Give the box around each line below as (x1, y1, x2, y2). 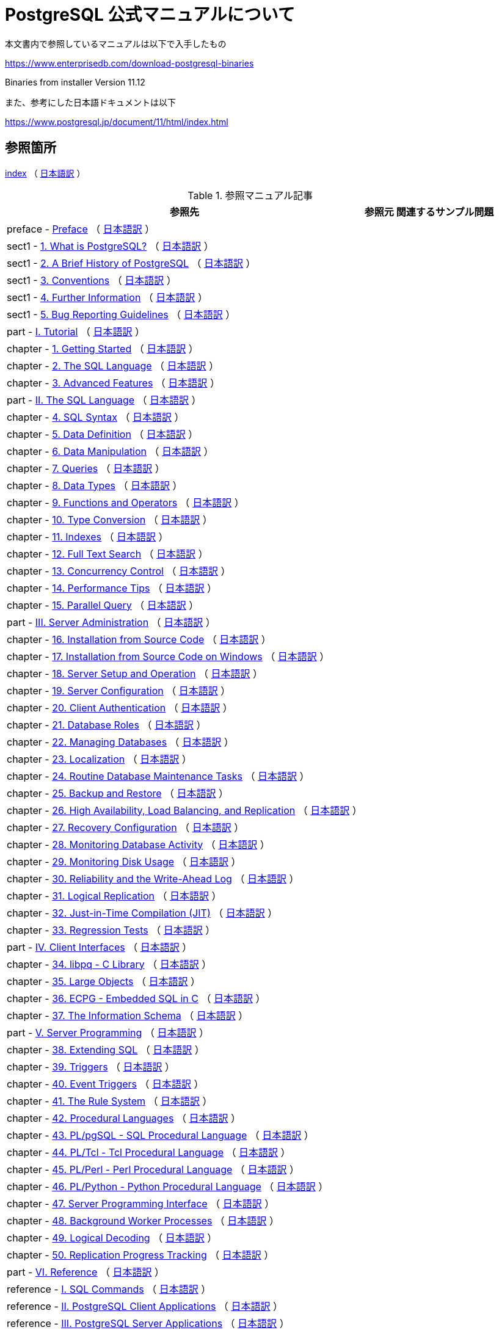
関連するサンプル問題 (396, 205, 494, 218)
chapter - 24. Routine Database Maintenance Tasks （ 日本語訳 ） (7, 769, 310, 782)
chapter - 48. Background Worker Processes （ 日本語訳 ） (7, 1214, 279, 1227)
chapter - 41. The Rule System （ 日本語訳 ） (7, 1094, 213, 1107)
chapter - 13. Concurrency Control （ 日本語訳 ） (7, 564, 231, 577)
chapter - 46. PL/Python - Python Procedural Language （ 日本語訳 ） (7, 1180, 329, 1193)
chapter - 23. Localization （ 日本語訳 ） (7, 752, 192, 765)
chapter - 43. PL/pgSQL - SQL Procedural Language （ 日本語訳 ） (7, 1128, 314, 1141)
